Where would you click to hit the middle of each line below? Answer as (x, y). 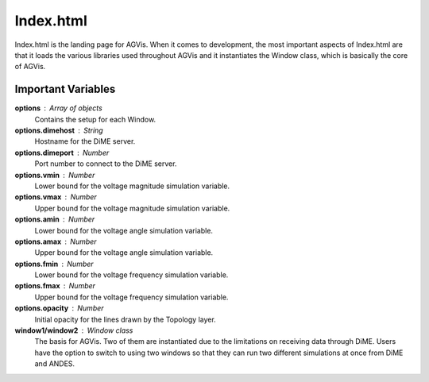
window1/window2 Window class (74, 330)
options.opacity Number (59, 308)
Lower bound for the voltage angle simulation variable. (124, 230)
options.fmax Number (55, 286)
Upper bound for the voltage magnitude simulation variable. (132, 208)
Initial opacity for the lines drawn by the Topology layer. (125, 319)
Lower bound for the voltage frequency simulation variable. (131, 275)
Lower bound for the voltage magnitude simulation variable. (132, 186)
